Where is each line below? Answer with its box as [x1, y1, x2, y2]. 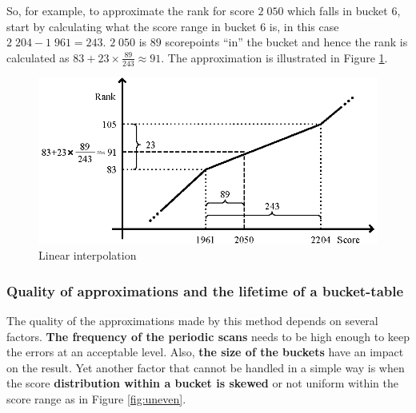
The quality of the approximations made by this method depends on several [6, 312, 378, 328]
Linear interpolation [38, 247, 137, 264]
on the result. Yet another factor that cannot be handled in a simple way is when [6, 359, 405, 375]
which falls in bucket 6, [287, 2, 401, 18]
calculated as [6, 49, 70, 66]
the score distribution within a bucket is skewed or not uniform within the [6, 375, 398, 391]
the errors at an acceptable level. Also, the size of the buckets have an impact [6, 344, 404, 360]
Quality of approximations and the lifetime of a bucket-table [6, 280, 404, 300]
